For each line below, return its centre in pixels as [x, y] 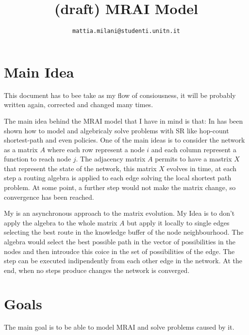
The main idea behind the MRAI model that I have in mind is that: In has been [124, 120]
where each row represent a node [96, 149]
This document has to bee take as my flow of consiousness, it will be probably [120, 95]
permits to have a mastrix [193, 159]
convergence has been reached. [49, 197]
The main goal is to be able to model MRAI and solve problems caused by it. [119, 327]
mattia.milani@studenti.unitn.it [126, 31]
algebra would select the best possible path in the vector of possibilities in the [120, 242]
